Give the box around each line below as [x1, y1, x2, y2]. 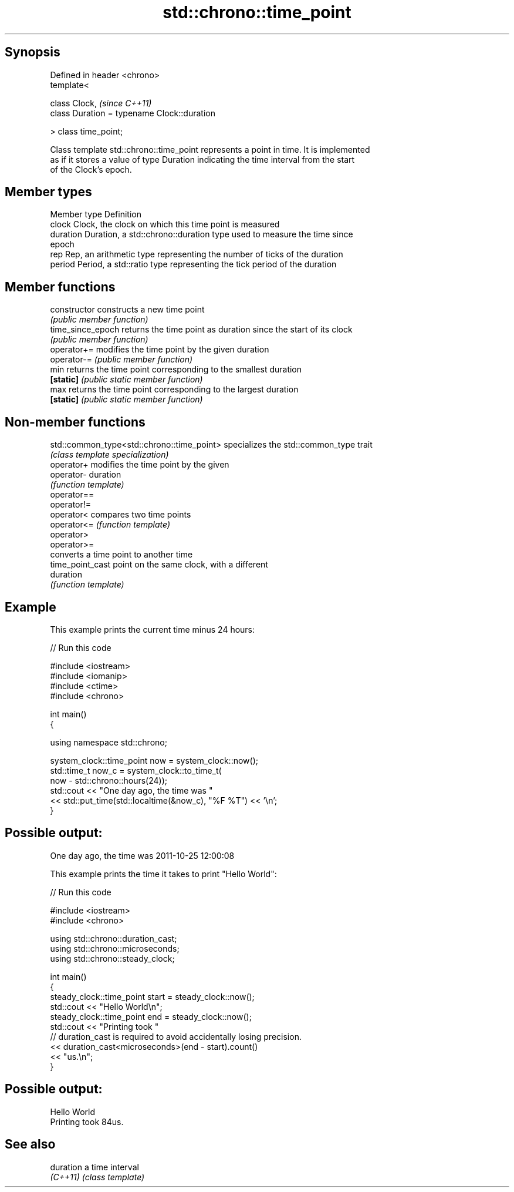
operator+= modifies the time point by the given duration [50, 344, 269, 355]
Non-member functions [5, 414, 146, 429]
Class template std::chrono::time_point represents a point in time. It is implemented [50, 144, 370, 155]
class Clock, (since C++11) [50, 98, 152, 108]
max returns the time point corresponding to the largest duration [50, 384, 299, 395]
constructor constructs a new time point [50, 304, 205, 315]
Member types [5, 184, 92, 200]
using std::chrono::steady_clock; [50, 953, 175, 963]
